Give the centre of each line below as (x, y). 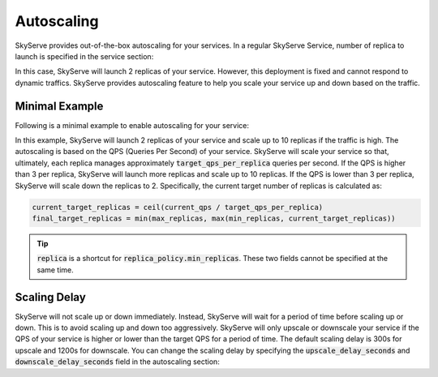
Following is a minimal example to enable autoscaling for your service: (132, 125)
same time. (56, 270)
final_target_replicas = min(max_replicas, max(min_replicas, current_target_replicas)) (214, 218)
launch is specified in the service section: (84, 56)
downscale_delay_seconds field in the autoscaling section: (118, 362)
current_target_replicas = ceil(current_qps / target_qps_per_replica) (178, 207)
